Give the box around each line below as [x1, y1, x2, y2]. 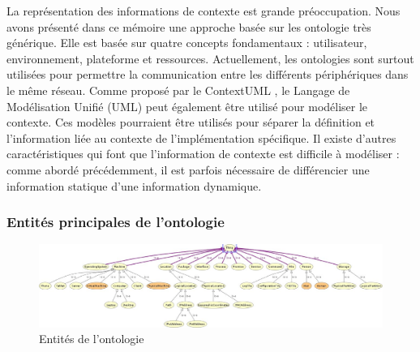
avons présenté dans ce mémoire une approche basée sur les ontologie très [6, 18, 371, 35]
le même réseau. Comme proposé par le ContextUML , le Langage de [6, 81, 350, 98]
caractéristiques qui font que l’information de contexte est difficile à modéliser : [6, 145, 400, 162]
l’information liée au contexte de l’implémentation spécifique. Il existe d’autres [6, 129, 396, 146]
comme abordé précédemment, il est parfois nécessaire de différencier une [6, 161, 370, 178]
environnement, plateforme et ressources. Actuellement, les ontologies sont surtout [6, 49, 414, 67]
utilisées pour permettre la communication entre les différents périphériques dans [6, 66, 409, 83]
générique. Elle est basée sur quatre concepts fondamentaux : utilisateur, [6, 34, 367, 51]
